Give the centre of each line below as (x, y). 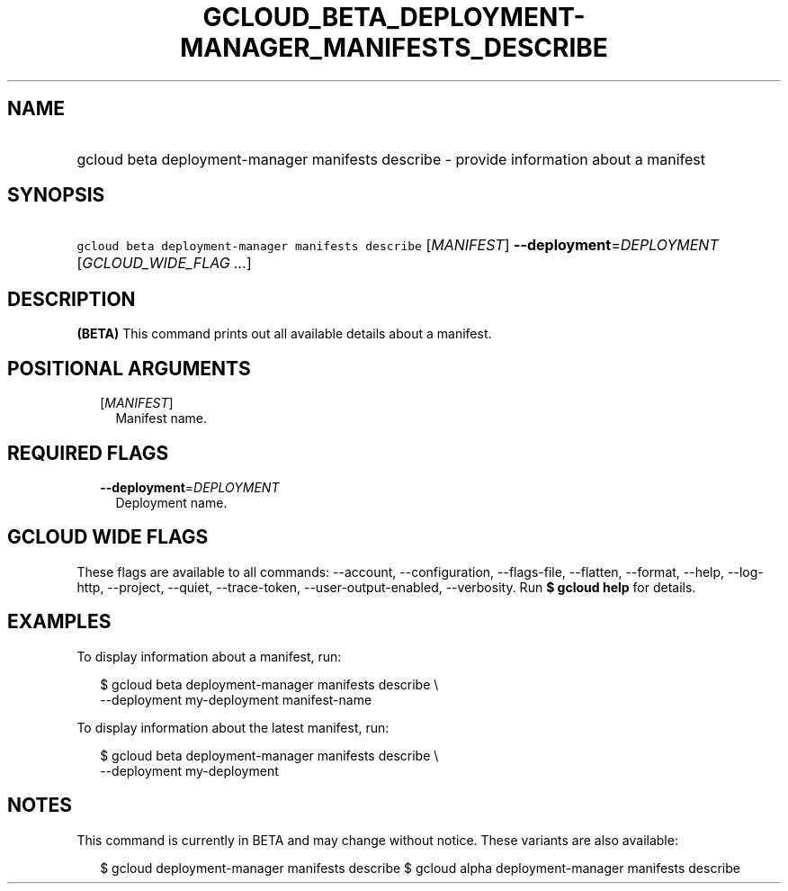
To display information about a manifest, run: (209, 656)
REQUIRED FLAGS (88, 453)
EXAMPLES (59, 622)
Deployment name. (171, 502)
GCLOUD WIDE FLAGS (108, 537)
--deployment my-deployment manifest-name (236, 699)
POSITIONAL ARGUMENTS (129, 368)
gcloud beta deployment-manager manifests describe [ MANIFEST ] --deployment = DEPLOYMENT (398, 245)
